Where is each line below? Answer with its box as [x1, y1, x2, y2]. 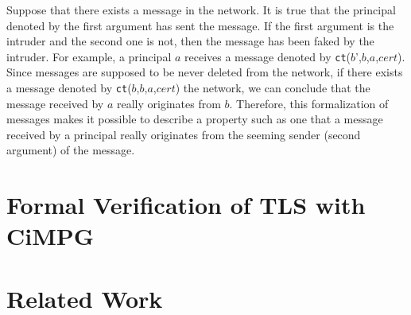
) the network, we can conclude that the [175, 80, 370, 96]
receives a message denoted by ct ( [184, 48, 351, 64]
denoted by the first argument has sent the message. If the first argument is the [6, 17, 394, 33]
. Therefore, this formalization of [229, 95, 389, 111]
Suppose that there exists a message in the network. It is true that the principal [6, 2, 396, 17]
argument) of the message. [6, 142, 135, 158]
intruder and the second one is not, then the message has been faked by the [6, 33, 374, 49]
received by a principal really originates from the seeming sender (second [6, 126, 361, 142]
